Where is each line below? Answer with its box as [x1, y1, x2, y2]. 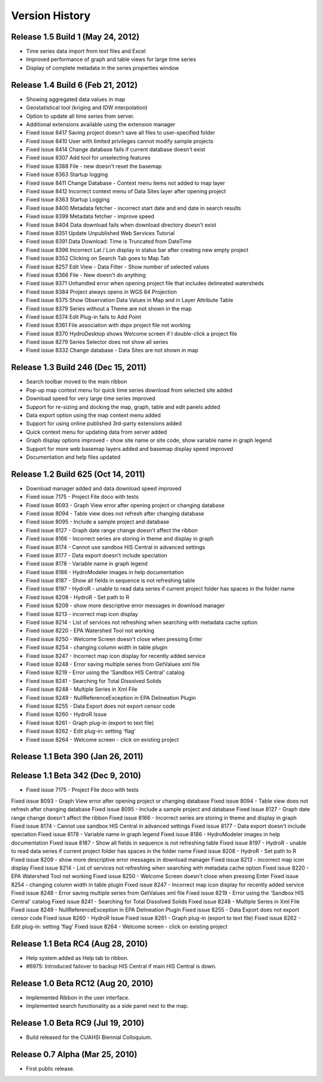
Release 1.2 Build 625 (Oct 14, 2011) [11, 469, 146, 479]
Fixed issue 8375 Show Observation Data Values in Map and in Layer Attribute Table [26, 297, 233, 304]
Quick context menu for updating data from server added [26, 428, 167, 435]
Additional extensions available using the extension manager [26, 120, 176, 128]
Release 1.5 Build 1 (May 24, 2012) [11, 32, 140, 42]
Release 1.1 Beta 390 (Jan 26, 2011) [11, 751, 144, 762]
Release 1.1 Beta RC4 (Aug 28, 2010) [11, 938, 148, 949]
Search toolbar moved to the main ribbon [26, 378, 127, 385]
